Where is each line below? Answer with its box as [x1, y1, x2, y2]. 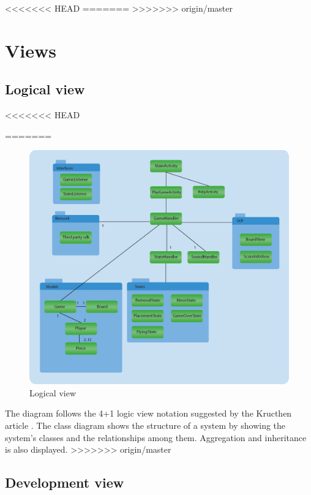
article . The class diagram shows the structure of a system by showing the [5, 418, 286, 431]
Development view [5, 473, 124, 492]
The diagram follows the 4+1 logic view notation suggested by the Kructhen [5, 407, 292, 420]
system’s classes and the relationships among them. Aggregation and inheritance [5, 431, 307, 444]
